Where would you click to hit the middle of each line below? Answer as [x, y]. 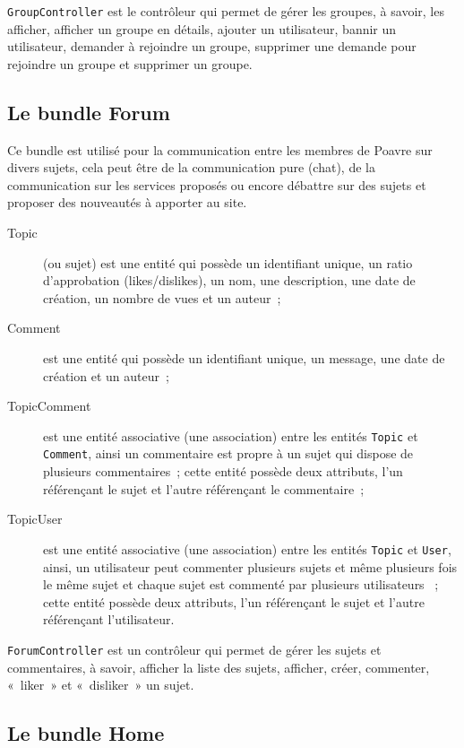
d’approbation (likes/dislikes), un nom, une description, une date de [229, 280]
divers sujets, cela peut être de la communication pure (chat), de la [191, 167]
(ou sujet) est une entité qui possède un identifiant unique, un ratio [228, 262]
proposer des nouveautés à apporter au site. [127, 202]
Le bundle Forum [89, 112]
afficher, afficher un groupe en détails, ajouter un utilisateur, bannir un [202, 28]
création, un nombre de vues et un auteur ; [162, 297]
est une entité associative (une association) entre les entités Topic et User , [247, 548]
